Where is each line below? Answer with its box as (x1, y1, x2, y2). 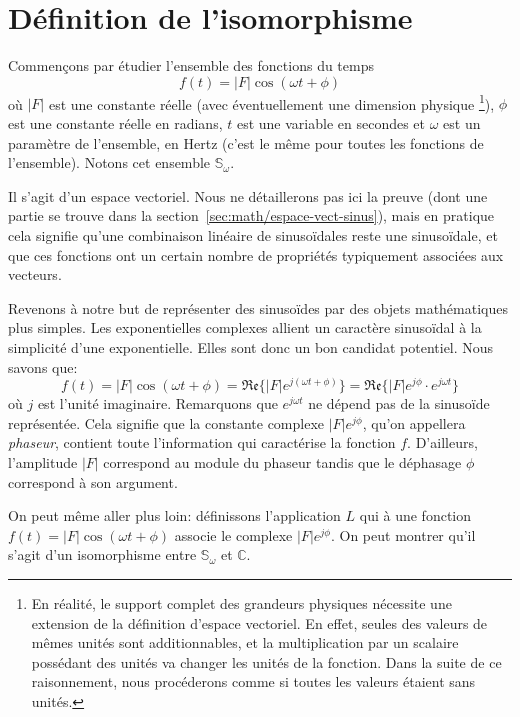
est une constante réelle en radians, (8, 112, 223, 133)
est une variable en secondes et (236, 112, 426, 133)
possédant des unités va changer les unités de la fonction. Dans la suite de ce (31, 651, 502, 672)
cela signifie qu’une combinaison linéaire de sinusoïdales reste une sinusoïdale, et (8, 224, 498, 245)
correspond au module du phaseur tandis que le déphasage (103, 451, 462, 472)
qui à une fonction (359, 505, 471, 526)
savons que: (8, 356, 78, 377)
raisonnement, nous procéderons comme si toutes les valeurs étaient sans (31, 671, 476, 692)
